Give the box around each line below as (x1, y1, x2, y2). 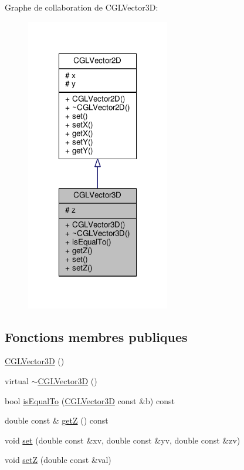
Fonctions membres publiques (5, 327, 188, 345)
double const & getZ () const (5, 414, 109, 427)
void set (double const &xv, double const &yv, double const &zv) (5, 434, 240, 446)
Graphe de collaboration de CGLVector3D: (5, 1, 158, 13)
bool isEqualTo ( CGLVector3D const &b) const (5, 394, 175, 407)
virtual (5, 375, 29, 387)
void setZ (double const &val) (5, 454, 111, 466)
